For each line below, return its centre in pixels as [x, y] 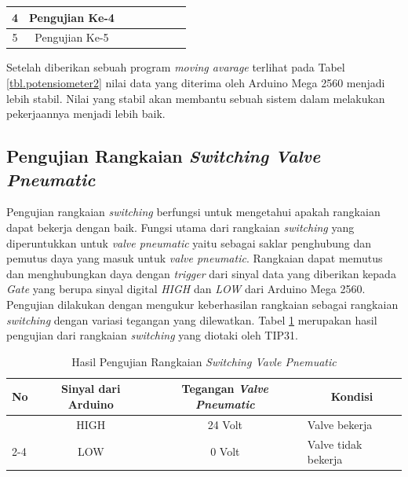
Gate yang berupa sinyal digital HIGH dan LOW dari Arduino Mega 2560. [186, 289]
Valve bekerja [340, 424]
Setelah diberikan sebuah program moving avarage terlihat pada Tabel [176, 67]
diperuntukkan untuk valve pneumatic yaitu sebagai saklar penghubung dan [189, 242]
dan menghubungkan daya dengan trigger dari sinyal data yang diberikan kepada [201, 273]
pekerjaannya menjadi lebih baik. [86, 114]
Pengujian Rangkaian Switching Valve [164, 156]
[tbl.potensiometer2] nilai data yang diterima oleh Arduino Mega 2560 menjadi [196, 83]
